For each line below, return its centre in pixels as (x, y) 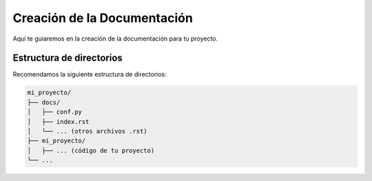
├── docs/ (44, 102)
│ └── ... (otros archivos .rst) (87, 131)
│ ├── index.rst (58, 121)
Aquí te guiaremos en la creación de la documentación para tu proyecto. (115, 39)
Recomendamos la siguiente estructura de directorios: (90, 74)
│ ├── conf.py (55, 112)
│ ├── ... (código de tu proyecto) (91, 150)
